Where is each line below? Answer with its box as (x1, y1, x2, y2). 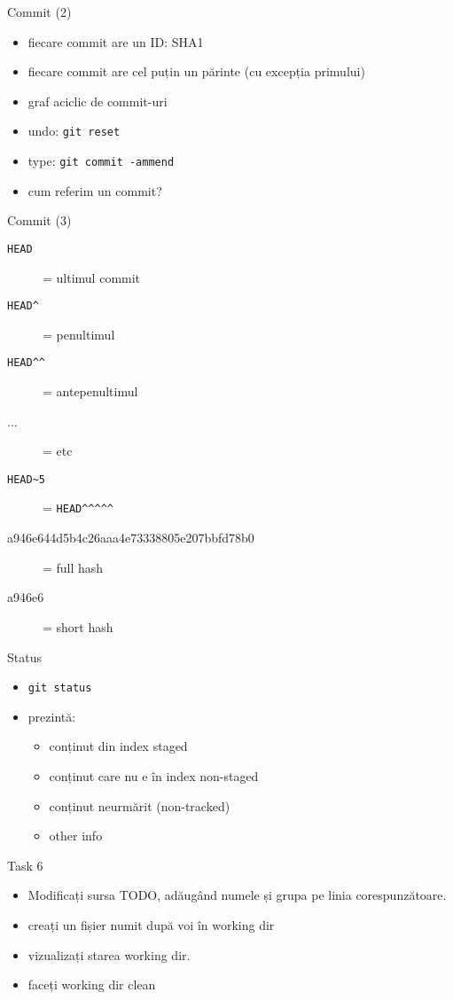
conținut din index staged (49, 737, 188, 755)
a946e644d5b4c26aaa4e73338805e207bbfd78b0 (7, 528, 254, 547)
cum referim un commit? (27, 181, 162, 199)
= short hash (43, 617, 113, 636)
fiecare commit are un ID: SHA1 (27, 32, 204, 51)
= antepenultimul (43, 382, 138, 401)
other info (49, 826, 103, 845)
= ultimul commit (43, 268, 141, 286)
